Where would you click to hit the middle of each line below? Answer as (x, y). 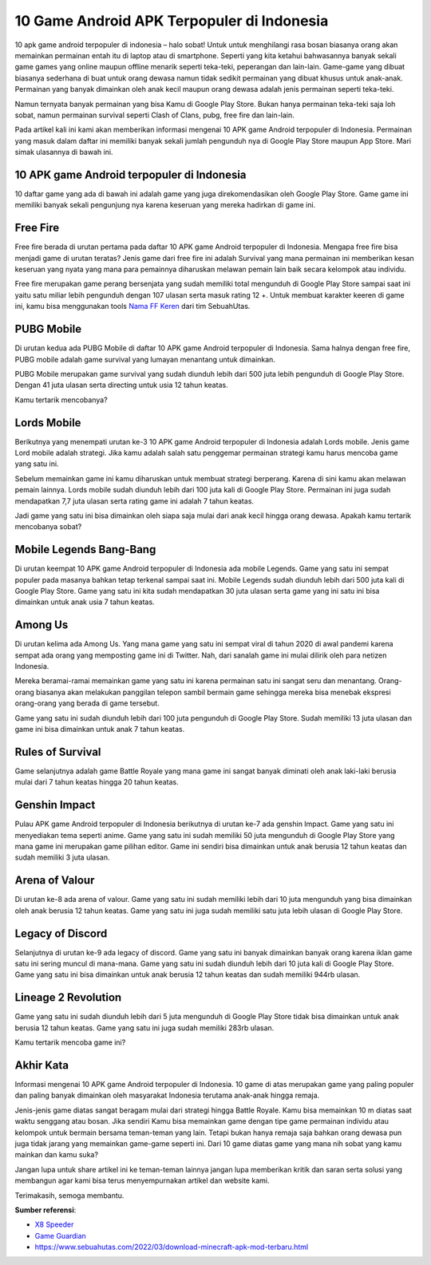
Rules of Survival (58, 751)
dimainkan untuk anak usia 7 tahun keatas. (85, 602)
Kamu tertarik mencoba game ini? (70, 1042)
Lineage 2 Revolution (68, 998)
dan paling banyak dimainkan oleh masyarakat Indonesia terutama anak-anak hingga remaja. (167, 1095)
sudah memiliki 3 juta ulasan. (62, 857)
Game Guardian (61, 1235)
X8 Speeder (54, 1224)
